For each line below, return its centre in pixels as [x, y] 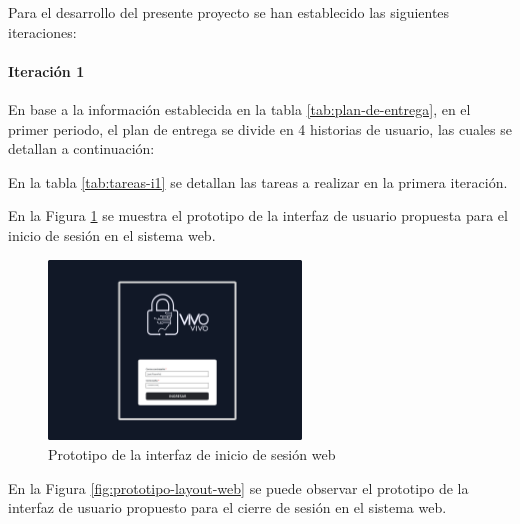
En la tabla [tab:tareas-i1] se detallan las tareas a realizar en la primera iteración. [258, 181]
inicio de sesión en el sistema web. [112, 234]
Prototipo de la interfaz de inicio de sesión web [192, 453]
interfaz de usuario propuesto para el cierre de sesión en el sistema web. [227, 507]
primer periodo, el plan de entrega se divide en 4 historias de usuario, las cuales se [260, 128]
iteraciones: [42, 31]
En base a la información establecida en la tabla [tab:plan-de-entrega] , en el [239, 108]
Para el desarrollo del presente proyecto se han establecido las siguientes [229, 12]
